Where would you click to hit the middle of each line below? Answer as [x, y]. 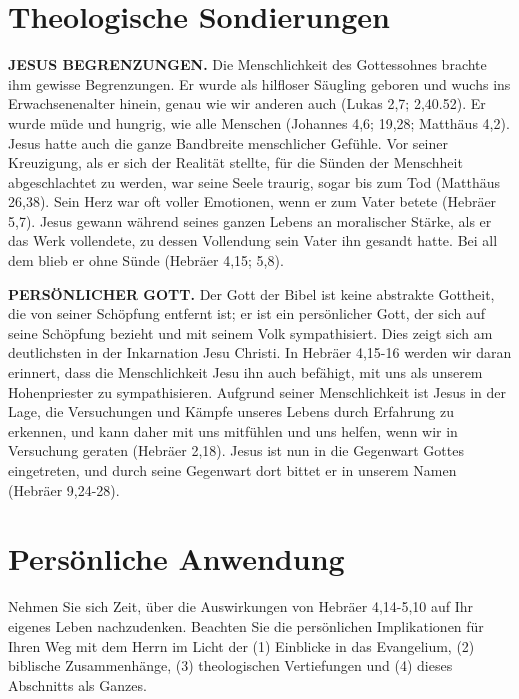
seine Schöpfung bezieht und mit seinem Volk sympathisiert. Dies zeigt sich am [250, 332]
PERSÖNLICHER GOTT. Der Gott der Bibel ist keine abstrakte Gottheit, [251, 293]
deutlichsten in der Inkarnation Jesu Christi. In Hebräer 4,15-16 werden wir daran [260, 352]
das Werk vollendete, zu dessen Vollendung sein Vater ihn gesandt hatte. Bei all [253, 240]
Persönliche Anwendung [176, 558]
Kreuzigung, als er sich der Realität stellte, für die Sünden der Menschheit [235, 162]
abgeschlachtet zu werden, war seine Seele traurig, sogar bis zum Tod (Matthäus [254, 181]
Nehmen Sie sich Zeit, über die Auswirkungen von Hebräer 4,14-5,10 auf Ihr [241, 606]
